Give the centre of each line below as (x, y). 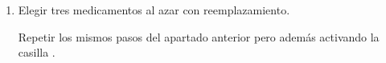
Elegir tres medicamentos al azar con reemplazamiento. (154, 10)
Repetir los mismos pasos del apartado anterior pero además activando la (199, 36)
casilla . (37, 52)
